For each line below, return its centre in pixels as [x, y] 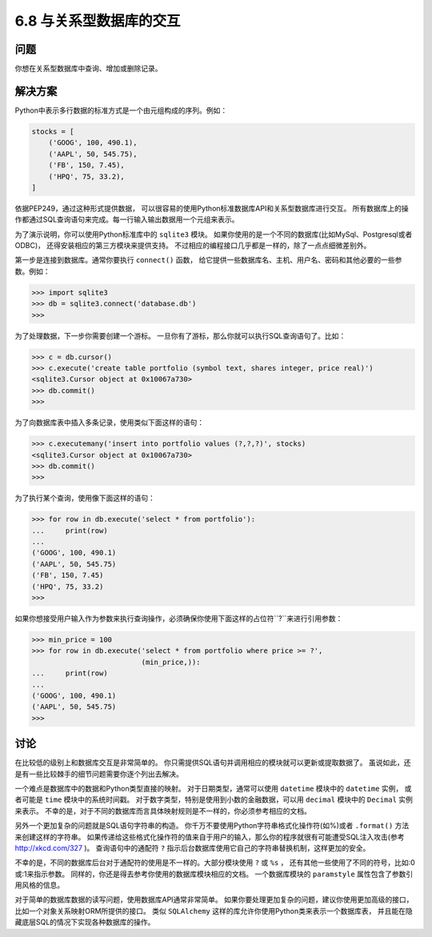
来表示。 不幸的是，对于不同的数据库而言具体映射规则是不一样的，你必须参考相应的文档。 [163, 811]
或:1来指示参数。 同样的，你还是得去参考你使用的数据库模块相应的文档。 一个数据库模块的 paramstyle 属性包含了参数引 [214, 874]
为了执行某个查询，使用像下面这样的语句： [85, 498]
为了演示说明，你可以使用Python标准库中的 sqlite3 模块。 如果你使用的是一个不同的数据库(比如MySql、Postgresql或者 [214, 234]
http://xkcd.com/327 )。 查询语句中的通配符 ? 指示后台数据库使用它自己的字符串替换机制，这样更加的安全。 [192, 847]
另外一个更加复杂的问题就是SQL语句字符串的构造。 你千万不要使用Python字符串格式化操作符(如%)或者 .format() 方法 [212, 826]
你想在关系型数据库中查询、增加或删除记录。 [88, 69]
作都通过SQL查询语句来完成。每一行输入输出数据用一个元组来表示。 [127, 219]
